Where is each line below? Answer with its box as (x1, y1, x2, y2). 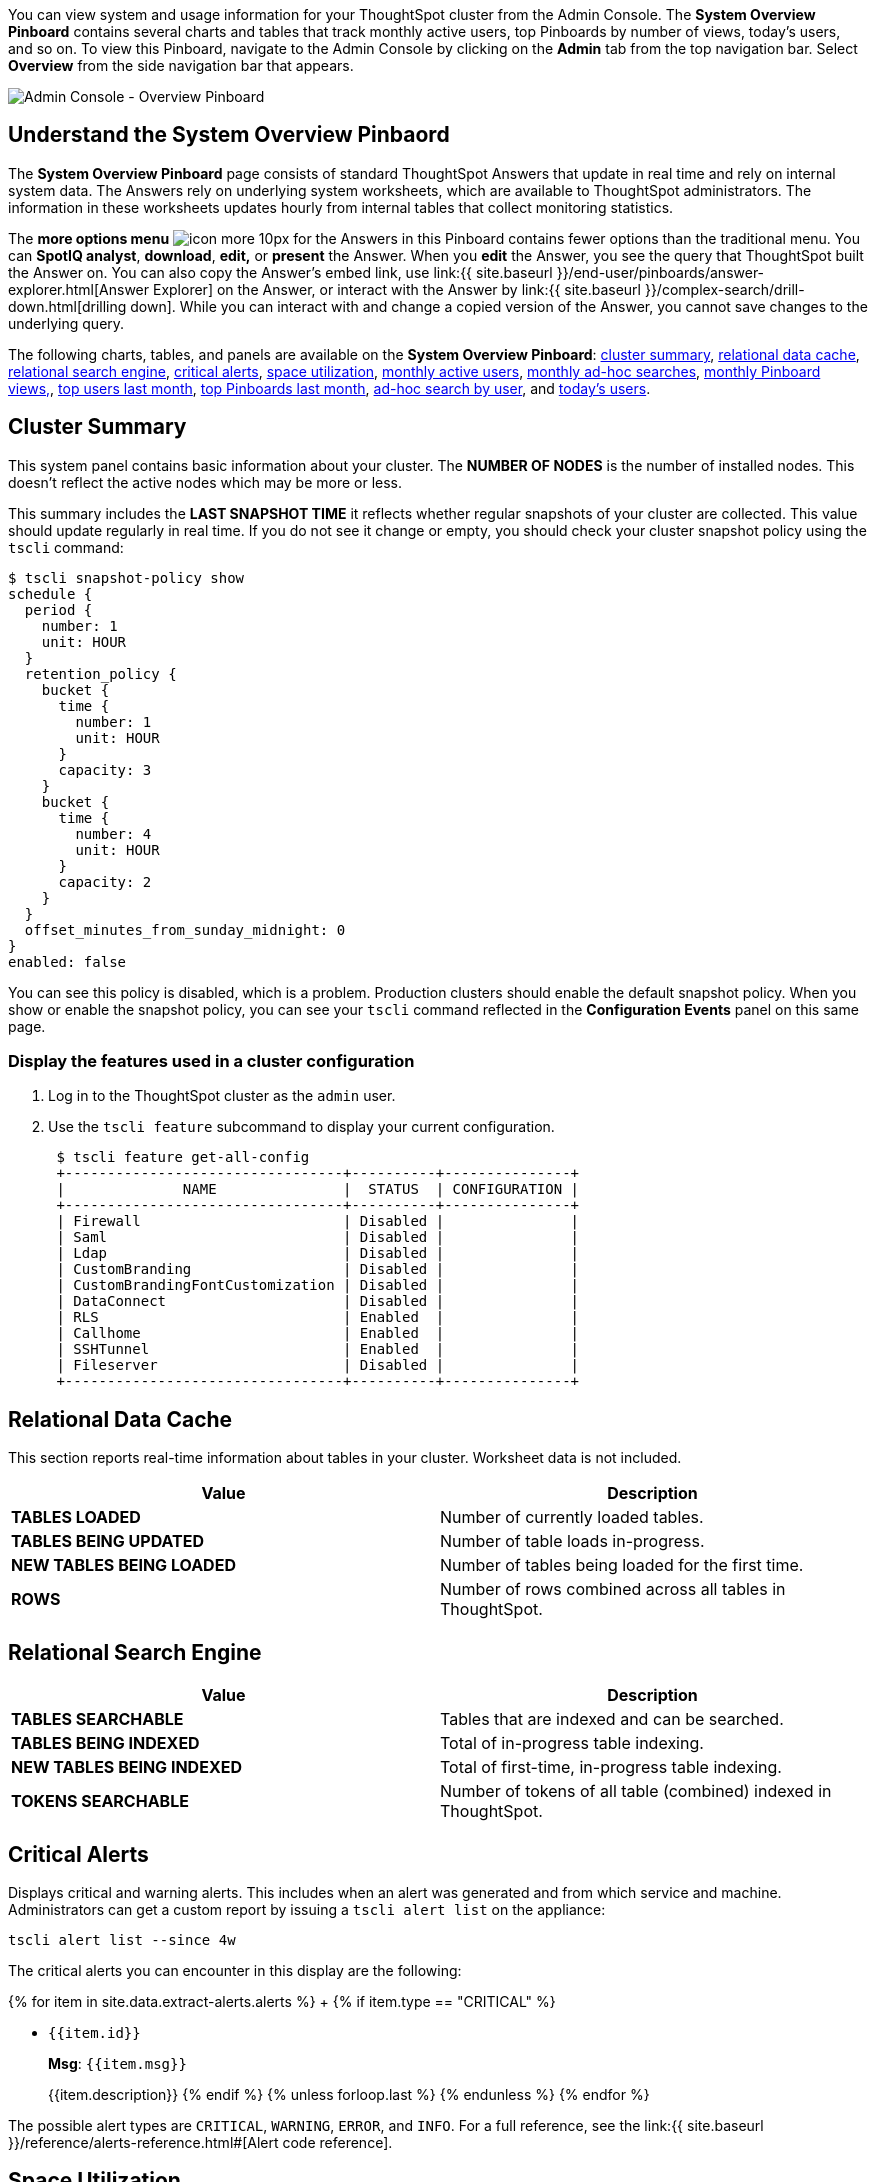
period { (24, 601, 93, 618)
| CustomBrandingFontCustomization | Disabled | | (56, 1277, 580, 1294)
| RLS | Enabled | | (56, 1309, 580, 1326)
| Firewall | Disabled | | (56, 1213, 580, 1230)
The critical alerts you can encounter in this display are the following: (8, 1961, 462, 1979)
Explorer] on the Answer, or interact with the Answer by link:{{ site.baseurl (152, 280, 641, 298)
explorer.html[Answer (8, 280, 150, 298)
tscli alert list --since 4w (8, 1931, 236, 1948)
